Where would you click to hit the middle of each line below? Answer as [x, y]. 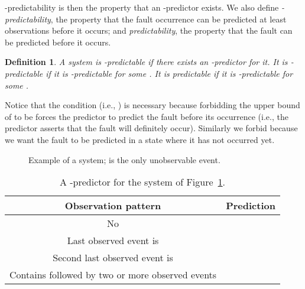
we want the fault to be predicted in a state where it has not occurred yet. [140, 139]
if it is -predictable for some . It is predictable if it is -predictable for [169, 73]
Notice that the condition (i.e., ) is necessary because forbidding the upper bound [152, 105]
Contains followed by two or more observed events [113, 275]
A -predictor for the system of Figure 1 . [142, 182]
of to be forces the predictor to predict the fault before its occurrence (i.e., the [147, 116]
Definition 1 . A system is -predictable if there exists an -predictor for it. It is [146, 62]
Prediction [251, 206]
